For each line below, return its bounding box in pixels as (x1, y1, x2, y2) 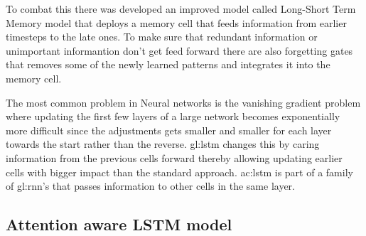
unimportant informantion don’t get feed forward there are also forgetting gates (6, 43, 353, 58)
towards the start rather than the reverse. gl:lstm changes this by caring (6, 136, 320, 151)
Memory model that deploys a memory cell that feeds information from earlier (6, 15, 347, 30)
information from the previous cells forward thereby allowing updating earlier (6, 150, 343, 165)
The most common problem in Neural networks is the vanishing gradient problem (6, 95, 361, 109)
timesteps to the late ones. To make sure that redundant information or (6, 29, 318, 44)
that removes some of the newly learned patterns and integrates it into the (6, 57, 330, 72)
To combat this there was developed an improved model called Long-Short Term (6, 1, 356, 16)
